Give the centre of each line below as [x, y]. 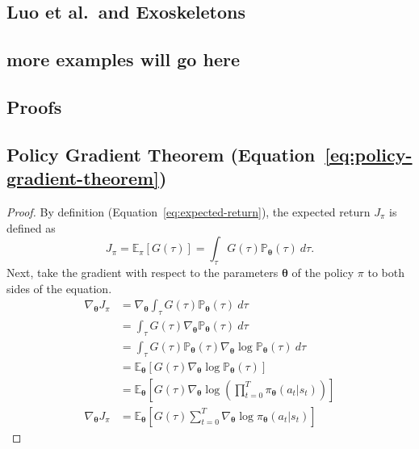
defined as [31, 227]
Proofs [34, 106]
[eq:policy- [369, 154]
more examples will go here [123, 59]
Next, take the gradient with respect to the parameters [142, 272]
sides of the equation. [59, 288]
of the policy [323, 272]
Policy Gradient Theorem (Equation [161, 154]
